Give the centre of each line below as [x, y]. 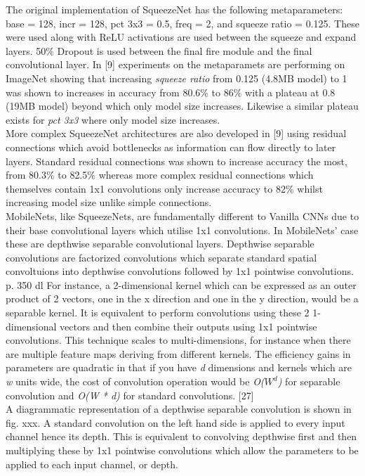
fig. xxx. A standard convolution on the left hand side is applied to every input [175, 422]
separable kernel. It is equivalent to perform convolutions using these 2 [158, 313]
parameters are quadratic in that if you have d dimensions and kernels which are [179, 367]
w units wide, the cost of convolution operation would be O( [135, 381]
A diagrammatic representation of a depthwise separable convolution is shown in [179, 409]
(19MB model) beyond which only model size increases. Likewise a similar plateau [182, 106]
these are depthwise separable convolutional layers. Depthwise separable [160, 244]
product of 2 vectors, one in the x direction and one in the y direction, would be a [182, 298]
